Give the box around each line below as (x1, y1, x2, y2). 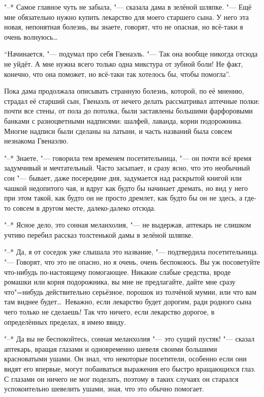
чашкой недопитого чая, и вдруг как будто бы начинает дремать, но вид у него (4, 182, 248, 193)
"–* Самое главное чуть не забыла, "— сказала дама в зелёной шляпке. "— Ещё (4, 2, 252, 12)
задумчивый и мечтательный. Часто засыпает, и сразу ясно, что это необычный (4, 162, 250, 173)
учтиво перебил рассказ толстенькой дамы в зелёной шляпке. (4, 229, 193, 240)
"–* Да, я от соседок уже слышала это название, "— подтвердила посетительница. (4, 246, 259, 257)
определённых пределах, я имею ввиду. (4, 316, 126, 327)
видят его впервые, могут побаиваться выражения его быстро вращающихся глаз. (4, 363, 256, 374)
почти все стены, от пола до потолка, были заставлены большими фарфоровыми (4, 105, 253, 116)
